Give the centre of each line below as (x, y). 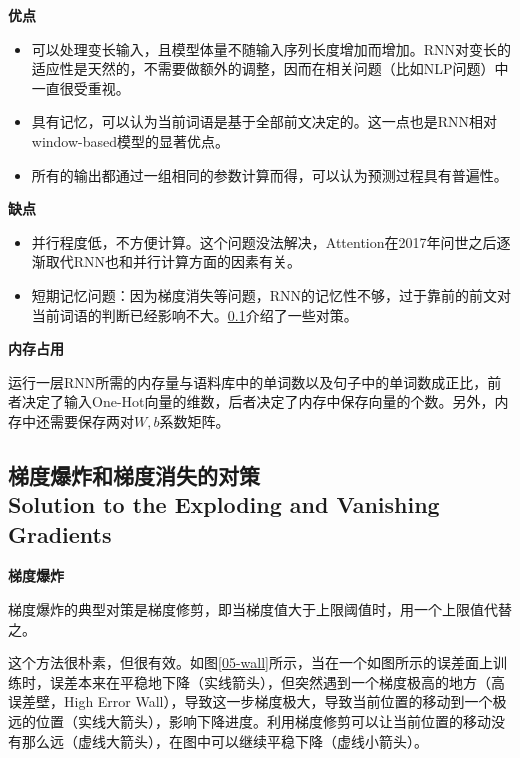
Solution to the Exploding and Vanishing (224, 504)
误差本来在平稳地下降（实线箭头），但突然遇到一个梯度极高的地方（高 (277, 681)
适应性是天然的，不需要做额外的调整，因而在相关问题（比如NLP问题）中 (270, 68)
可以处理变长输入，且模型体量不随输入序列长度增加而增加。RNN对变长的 (271, 48)
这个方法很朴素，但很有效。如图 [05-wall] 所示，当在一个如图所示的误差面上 (250, 662)
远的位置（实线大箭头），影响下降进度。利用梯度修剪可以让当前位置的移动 (249, 721)
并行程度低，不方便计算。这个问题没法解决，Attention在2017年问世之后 (264, 241)
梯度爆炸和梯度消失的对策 (134, 474)
